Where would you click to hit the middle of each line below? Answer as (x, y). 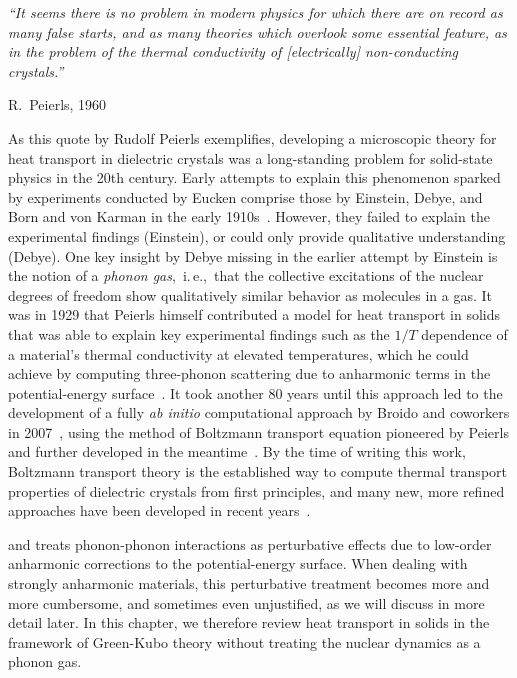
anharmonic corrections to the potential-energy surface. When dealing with (238, 563)
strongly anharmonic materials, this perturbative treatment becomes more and (249, 583)
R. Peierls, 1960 (57, 104)
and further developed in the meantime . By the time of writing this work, (237, 451)
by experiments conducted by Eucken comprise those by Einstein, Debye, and (245, 196)
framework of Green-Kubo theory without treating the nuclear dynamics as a (244, 641)
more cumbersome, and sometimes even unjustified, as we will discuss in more (246, 602)
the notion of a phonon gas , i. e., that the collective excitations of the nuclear (246, 275)
